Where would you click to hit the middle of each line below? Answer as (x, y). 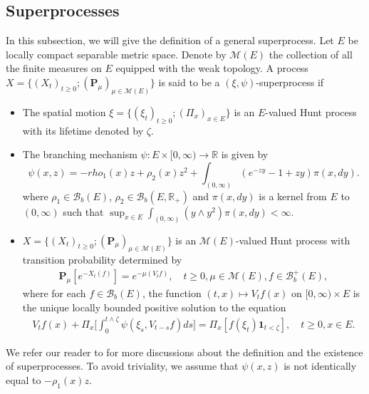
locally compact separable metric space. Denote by (116, 54)
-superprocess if (290, 82)
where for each (54, 293)
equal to (24, 379)
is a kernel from (293, 196)
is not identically (320, 366)
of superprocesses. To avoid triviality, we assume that (122, 366)
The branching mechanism (80, 154)
